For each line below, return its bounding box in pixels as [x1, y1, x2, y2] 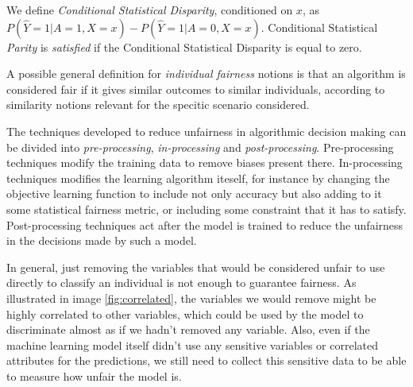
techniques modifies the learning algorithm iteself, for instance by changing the [6, 169, 390, 186]
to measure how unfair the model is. [6, 367, 182, 384]
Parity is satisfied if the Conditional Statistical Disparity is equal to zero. [6, 38, 362, 55]
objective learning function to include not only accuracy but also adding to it [6, 185, 382, 202]
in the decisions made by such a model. [6, 232, 197, 249]
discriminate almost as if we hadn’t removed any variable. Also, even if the [6, 321, 370, 338]
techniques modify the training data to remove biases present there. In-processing [6, 154, 403, 171]
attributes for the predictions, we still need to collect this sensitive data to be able [6, 352, 407, 369]
